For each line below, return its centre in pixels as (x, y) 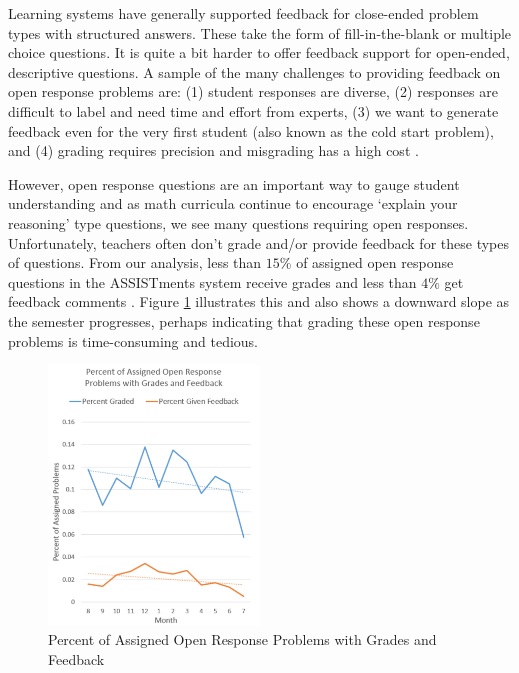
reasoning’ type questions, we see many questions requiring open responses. (238, 222)
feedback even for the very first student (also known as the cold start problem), (251, 130)
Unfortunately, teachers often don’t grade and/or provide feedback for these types (259, 242)
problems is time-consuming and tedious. (133, 340)
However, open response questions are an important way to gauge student (234, 183)
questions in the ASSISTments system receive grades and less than (212, 281)
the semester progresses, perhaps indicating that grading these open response (244, 320)
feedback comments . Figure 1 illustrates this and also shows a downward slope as (259, 301)
